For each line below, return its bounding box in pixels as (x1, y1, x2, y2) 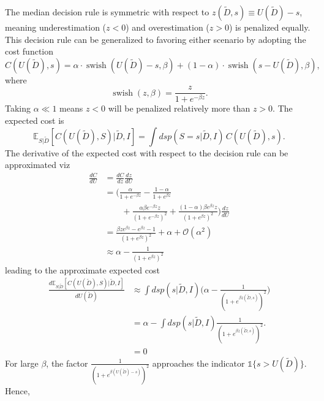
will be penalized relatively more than (108, 102, 251, 115)
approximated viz (5, 158, 70, 171)
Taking (5, 102, 31, 115)
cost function (5, 45, 54, 58)
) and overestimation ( (126, 21, 209, 33)
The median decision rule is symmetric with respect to (5, 6, 209, 18)
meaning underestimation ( (5, 21, 107, 33)
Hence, (5, 384, 30, 397)
